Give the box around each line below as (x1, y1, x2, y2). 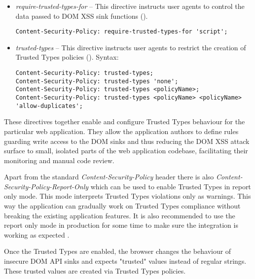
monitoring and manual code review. (4, 155, 114, 165)
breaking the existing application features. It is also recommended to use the (4, 210, 235, 220)
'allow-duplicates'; (15, 102, 83, 109)
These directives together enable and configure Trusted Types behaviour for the (4, 116, 245, 127)
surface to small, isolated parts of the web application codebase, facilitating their (4, 145, 248, 156)
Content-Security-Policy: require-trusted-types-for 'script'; (15, 28, 228, 35)
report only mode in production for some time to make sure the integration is (4, 220, 238, 230)
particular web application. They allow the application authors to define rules (4, 126, 239, 136)
